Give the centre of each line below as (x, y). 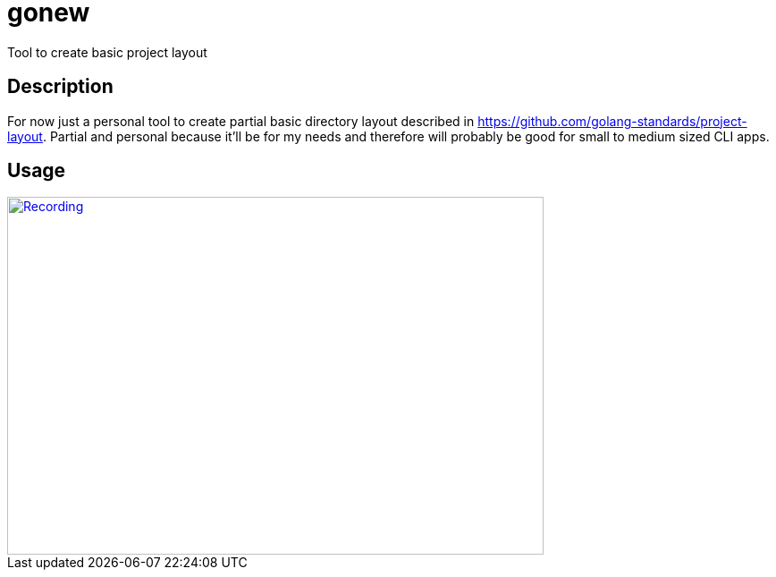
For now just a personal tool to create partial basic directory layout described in (241, 121)
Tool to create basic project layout (107, 52)
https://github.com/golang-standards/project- (612, 121)
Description (60, 87)
